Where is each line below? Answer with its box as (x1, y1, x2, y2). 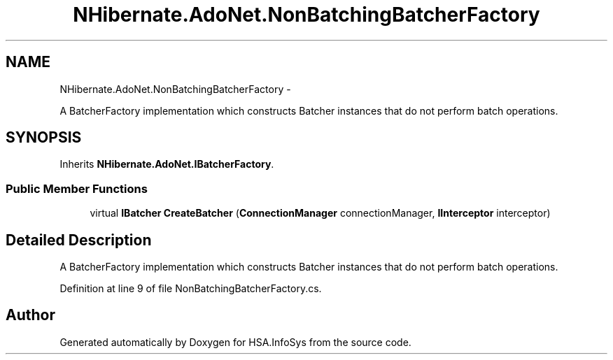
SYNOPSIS (6, 129, 82, 147)
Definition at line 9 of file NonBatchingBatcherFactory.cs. (59, 282, 322, 295)
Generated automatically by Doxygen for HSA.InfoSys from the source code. (59, 336, 411, 348)
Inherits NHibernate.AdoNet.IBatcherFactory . (59, 158, 274, 171)
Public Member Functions (6, 181, 148, 196)
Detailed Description (6, 231, 152, 249)
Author (6, 306, 55, 324)
